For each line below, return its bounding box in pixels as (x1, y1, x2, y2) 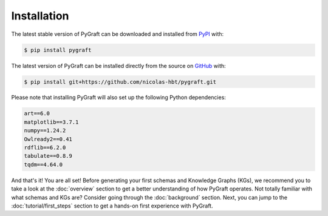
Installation (11, 9, 69, 22)
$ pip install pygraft (24, 46, 92, 53)
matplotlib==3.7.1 (24, 118, 79, 126)
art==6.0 (24, 110, 50, 117)
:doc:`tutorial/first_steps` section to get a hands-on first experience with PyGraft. (11, 202, 213, 209)
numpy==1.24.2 (24, 127, 66, 134)
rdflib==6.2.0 (24, 144, 66, 151)
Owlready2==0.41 (24, 135, 73, 143)
